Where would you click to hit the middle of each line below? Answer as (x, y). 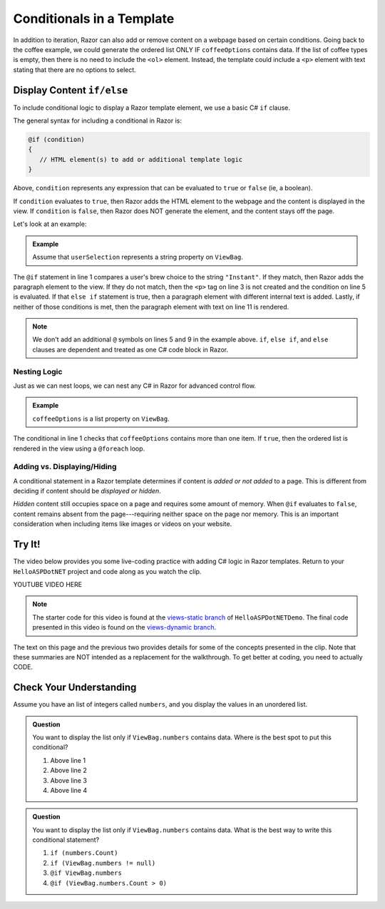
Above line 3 (68, 780)
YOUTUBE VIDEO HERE (47, 584)
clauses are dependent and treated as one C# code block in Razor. (130, 349)
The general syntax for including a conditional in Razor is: (97, 120)
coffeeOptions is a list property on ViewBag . (101, 418)
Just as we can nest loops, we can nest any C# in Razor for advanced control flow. (135, 386)
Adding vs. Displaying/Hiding (65, 467)
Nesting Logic (38, 371)
